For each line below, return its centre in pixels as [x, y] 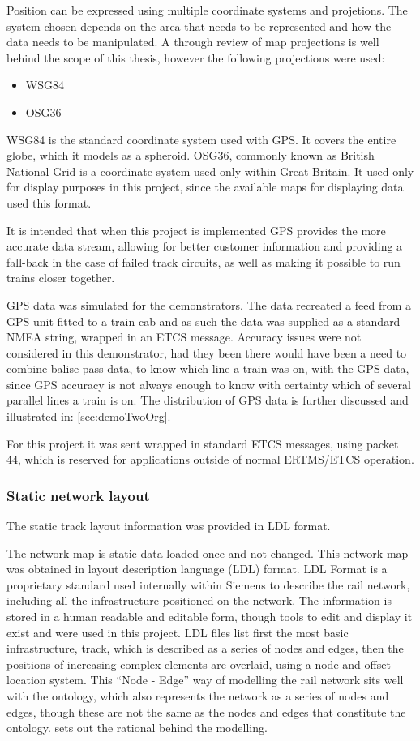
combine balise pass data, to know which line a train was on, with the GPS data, [208, 368]
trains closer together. [61, 278]
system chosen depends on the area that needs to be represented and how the [199, 26]
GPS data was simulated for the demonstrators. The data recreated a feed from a [209, 304]
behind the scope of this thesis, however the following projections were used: [196, 57]
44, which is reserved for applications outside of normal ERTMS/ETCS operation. [210, 459]
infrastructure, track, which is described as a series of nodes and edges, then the [205, 648]
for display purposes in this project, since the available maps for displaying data [205, 187]
